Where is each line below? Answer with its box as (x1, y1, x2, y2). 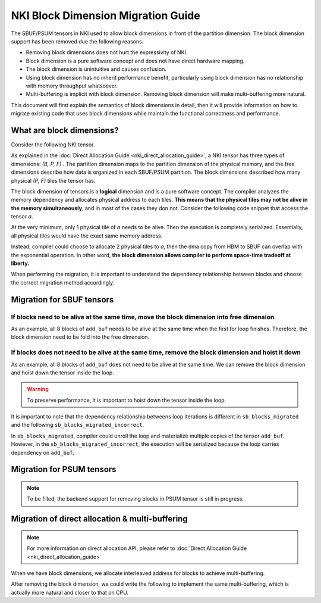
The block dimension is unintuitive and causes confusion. (26, 65, 166, 73)
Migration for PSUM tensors (11, 464, 117, 474)
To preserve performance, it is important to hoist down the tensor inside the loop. (27, 396, 226, 404)
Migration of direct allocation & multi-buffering (11, 514, 188, 524)
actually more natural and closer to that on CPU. (11, 589, 129, 596)
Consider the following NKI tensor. (11, 140, 95, 148)
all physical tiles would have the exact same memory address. (11, 232, 163, 239)
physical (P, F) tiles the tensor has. (11, 177, 96, 184)
